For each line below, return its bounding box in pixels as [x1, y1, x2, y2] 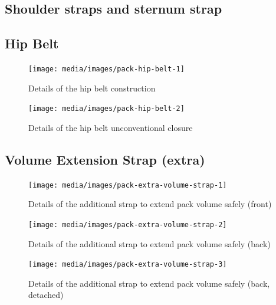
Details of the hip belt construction [28, 81, 156, 94]
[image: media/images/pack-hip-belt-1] [28, 64, 185, 73]
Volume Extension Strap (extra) [5, 150, 205, 168]
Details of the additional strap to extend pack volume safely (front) [28, 198, 272, 210]
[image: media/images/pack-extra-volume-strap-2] [28, 220, 227, 229]
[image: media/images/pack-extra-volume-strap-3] [28, 260, 227, 269]
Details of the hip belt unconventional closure [28, 121, 193, 133]
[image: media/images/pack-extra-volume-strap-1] [28, 181, 227, 189]
